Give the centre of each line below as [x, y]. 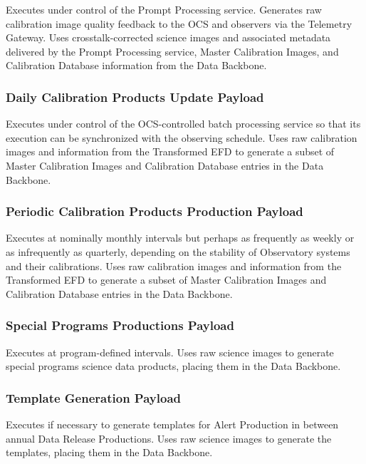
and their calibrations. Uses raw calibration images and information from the [174, 265]
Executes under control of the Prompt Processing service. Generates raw [164, 9]
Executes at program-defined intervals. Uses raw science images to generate [170, 352]
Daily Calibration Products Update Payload [135, 97]
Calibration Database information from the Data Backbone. [136, 65]
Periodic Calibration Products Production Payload [155, 211]
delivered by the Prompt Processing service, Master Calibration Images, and [172, 51]
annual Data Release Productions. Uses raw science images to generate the [169, 438]
